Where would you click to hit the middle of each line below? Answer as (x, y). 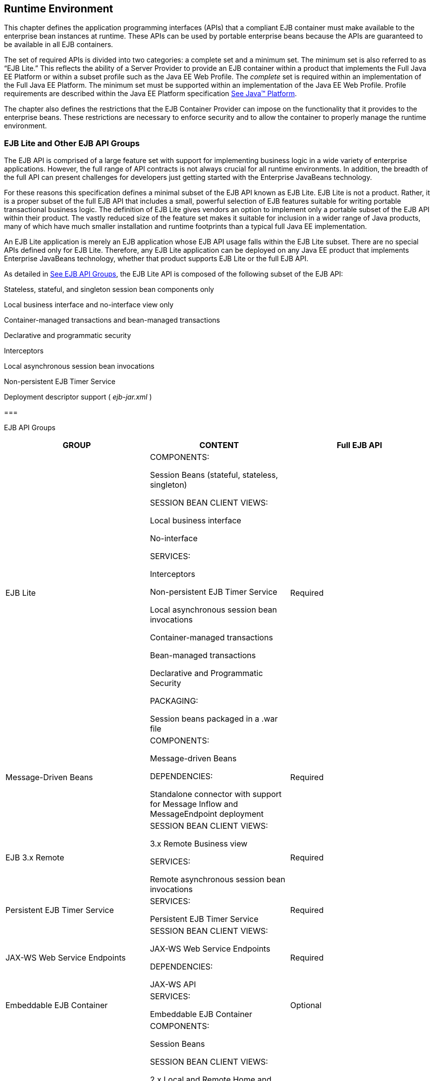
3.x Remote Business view (199, 844)
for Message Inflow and (194, 804)
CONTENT (219, 445)
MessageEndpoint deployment (207, 814)
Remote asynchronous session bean (217, 880)
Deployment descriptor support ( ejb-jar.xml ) (78, 397)
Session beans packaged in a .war (214, 719)
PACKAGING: (174, 701)
